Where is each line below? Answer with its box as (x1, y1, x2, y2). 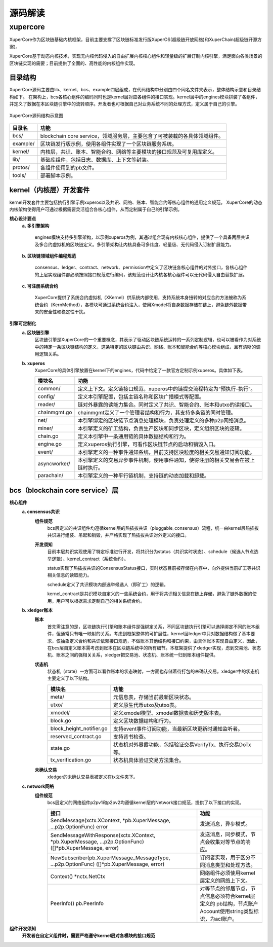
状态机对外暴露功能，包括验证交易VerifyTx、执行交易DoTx (113, 741, 251, 748)
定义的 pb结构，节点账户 (200, 900, 258, 907)
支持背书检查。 (113, 733, 149, 740)
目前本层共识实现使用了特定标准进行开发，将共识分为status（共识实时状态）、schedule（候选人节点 (47, 549, 254, 555)
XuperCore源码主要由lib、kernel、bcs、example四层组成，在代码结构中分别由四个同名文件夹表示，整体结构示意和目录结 (9, 87, 261, 93)
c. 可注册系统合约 (22, 283, 58, 289)
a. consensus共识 (22, 508, 60, 515)
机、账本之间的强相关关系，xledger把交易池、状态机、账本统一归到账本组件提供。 (47, 652, 218, 658)
